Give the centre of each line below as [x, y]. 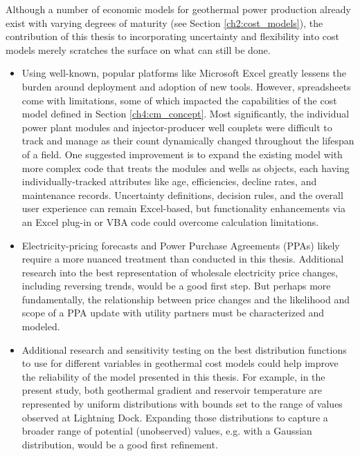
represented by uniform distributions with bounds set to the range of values [182, 404]
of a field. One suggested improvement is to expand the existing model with [182, 154]
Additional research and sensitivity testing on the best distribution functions [184, 349]
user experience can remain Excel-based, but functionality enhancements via [184, 208]
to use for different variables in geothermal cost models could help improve [180, 363]
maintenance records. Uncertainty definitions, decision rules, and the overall [182, 194]
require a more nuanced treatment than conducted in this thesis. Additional [183, 259]
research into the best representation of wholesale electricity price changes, [180, 272]
